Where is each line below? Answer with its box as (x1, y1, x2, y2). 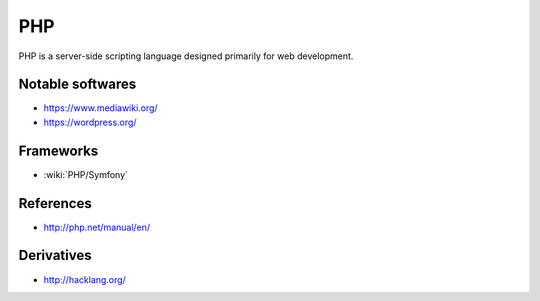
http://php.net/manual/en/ (43, 221, 151, 233)
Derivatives (18, 247, 92, 264)
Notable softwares (18, 76, 137, 93)
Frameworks (18, 142, 99, 159)
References (18, 195, 92, 212)
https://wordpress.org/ (43, 116, 137, 128)
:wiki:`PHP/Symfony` (43, 168, 129, 180)
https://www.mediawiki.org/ (43, 102, 159, 114)
